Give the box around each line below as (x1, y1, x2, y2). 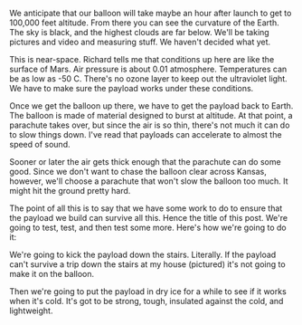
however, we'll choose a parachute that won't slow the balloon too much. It (9, 176, 288, 186)
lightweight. (9, 305, 53, 316)
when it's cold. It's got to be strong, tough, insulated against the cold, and (9, 296, 284, 306)
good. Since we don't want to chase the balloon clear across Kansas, (9, 167, 267, 177)
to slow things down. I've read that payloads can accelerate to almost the (9, 129, 282, 139)
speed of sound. (9, 139, 71, 149)
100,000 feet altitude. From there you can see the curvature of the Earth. (9, 17, 279, 28)
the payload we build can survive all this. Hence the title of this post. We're (9, 213, 288, 223)
